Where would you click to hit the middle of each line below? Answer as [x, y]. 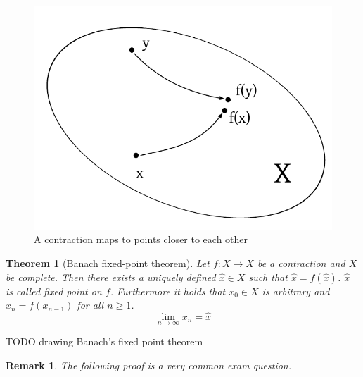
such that [268, 277]
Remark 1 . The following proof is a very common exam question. [149, 365]
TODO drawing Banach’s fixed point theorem [104, 341]
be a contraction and [301, 263]
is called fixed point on [54, 291]
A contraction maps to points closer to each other [141, 239]
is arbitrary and [296, 291]
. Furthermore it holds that [168, 291]
